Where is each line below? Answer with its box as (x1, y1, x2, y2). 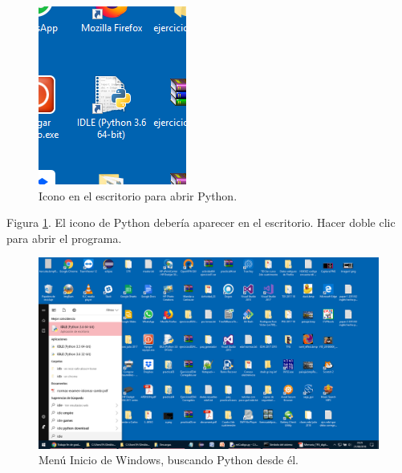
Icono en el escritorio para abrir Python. (39, 187, 238, 204)
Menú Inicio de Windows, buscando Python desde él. (39, 451, 299, 468)
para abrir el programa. (6, 229, 122, 246)
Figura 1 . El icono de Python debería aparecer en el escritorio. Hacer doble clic (6, 214, 396, 231)
